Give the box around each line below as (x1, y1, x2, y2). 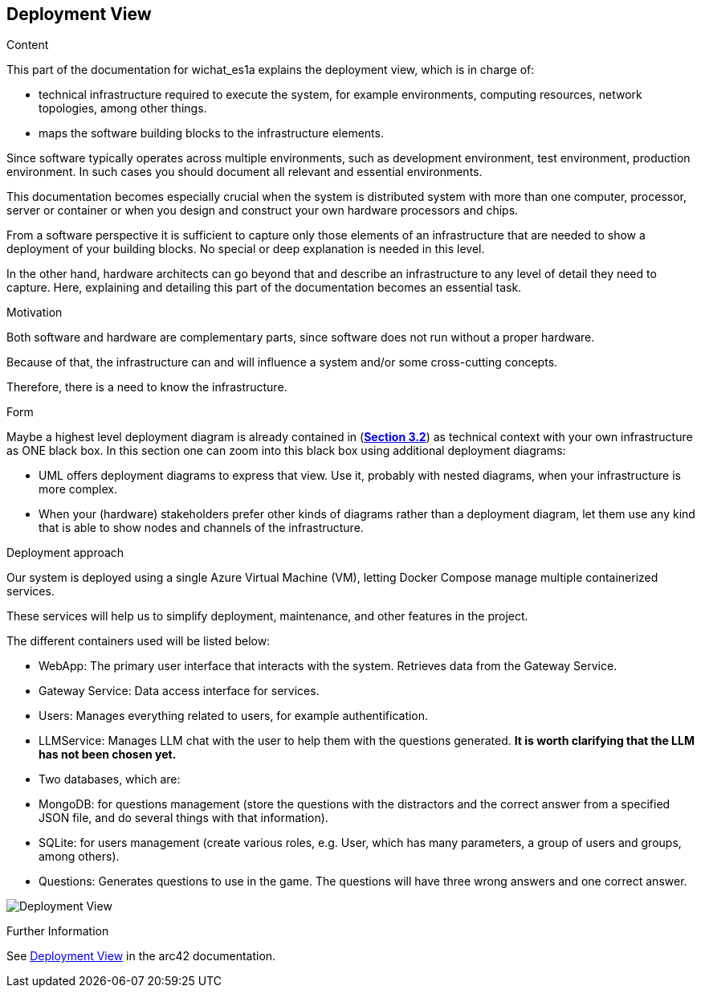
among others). (39, 849, 120, 864)
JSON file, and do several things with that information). (39, 811, 328, 825)
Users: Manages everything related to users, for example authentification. (39, 709, 429, 723)
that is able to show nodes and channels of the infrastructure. (39, 521, 364, 535)
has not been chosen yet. (39, 747, 177, 762)
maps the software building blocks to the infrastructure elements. (39, 126, 384, 141)
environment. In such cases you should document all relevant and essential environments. (6, 165, 483, 179)
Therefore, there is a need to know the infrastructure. (6, 380, 287, 395)
